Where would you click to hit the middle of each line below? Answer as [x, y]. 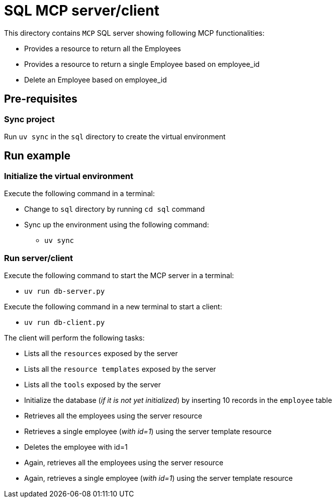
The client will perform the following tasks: [74, 338]
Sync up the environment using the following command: [117, 225]
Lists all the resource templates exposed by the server [120, 369]
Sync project [29, 119]
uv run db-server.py [65, 291]
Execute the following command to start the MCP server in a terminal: [119, 275]
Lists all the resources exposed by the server [101, 353]
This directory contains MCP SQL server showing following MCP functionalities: [134, 33]
